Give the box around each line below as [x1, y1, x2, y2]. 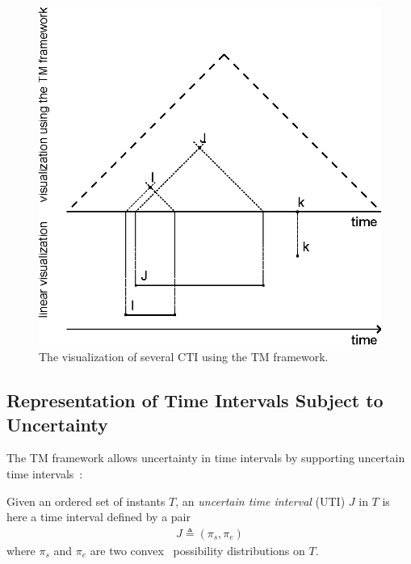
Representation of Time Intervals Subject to [6, 388, 384, 413]
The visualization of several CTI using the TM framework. [39, 348, 329, 365]
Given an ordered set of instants [6, 492, 166, 509]
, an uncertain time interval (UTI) [175, 492, 346, 509]
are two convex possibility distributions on [90, 541, 305, 558]
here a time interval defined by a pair [6, 508, 191, 525]
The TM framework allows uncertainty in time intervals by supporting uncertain [6, 449, 405, 466]
